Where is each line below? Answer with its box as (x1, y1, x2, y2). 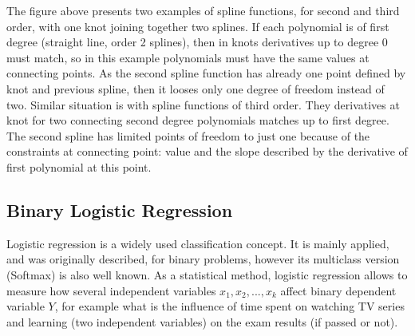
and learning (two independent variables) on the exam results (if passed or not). (6, 313, 398, 330)
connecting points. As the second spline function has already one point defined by (6, 65, 406, 81)
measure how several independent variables (6, 282, 216, 298)
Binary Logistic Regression (6, 197, 233, 222)
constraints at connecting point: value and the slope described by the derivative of (6, 143, 408, 160)
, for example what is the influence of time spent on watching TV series (54, 298, 405, 314)
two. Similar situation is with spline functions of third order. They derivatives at (6, 96, 400, 113)
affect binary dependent (280, 282, 397, 298)
